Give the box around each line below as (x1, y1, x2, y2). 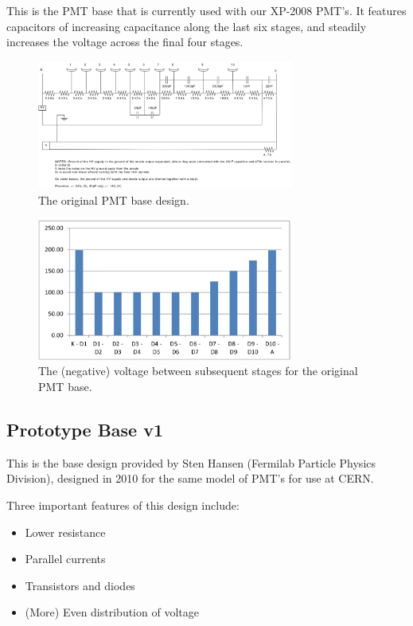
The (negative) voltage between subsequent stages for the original (38, 362, 358, 379)
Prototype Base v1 (6, 417, 164, 441)
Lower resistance (25, 523, 106, 540)
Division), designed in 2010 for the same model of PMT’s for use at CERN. (6, 470, 374, 487)
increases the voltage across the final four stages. (6, 33, 244, 50)
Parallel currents (25, 550, 106, 567)
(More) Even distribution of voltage (25, 604, 199, 620)
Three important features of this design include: (6, 496, 240, 513)
